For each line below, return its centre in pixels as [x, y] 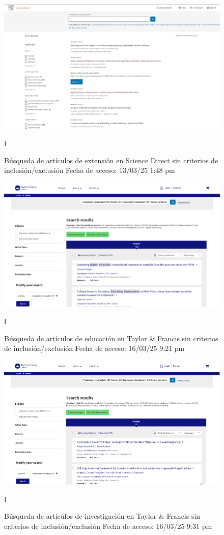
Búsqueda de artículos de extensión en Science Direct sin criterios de [111, 160]
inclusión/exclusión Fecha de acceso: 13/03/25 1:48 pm [90, 170]
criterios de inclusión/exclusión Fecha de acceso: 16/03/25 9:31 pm [108, 526]
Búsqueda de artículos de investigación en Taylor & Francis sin [102, 516]
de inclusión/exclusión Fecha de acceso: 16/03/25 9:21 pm [94, 348]
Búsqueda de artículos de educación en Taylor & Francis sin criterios [111, 338]
